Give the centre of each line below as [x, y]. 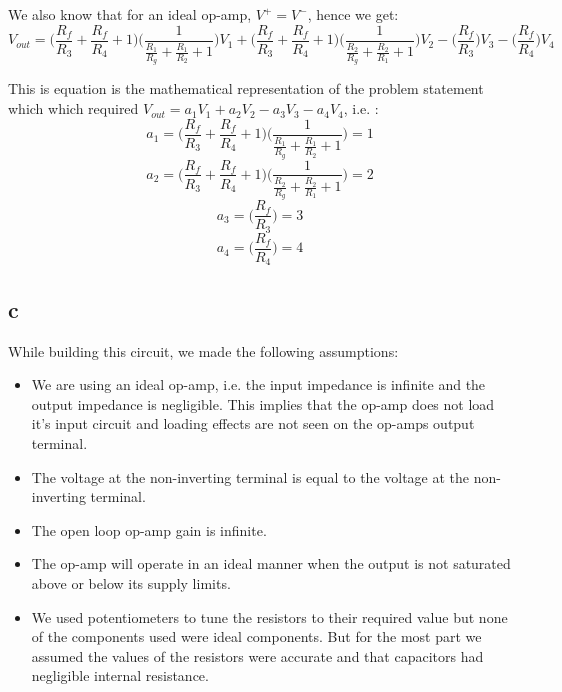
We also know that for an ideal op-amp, [130, 14]
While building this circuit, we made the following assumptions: [203, 350]
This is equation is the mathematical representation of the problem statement [246, 88]
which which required [73, 108]
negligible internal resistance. [120, 675]
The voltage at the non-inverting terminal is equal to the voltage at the [250, 476]
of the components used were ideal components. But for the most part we [256, 636]
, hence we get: [353, 14]
